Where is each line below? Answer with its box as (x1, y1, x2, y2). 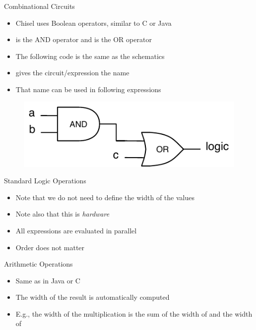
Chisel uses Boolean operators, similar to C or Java (15, 17, 172, 28)
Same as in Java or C (15, 275, 80, 285)
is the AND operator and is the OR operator (15, 34, 152, 45)
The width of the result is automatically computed (15, 292, 170, 302)
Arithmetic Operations (4, 259, 73, 269)
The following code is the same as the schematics (15, 51, 165, 61)
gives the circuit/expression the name (15, 67, 129, 78)
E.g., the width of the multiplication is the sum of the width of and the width (15, 308, 253, 319)
